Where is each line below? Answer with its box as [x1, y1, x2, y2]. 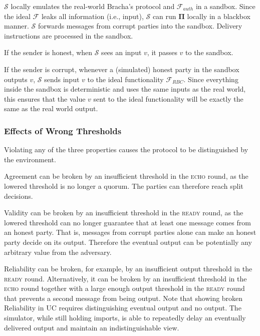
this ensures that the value [4, 93, 86, 104]
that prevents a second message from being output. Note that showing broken [4, 292, 243, 303]
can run [152, 11, 176, 21]
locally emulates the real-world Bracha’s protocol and [11, 1, 175, 11]
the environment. [4, 154, 56, 164]
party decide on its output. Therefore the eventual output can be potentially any [4, 236, 252, 247]
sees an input [101, 47, 142, 58]
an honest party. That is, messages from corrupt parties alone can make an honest [4, 227, 256, 237]
